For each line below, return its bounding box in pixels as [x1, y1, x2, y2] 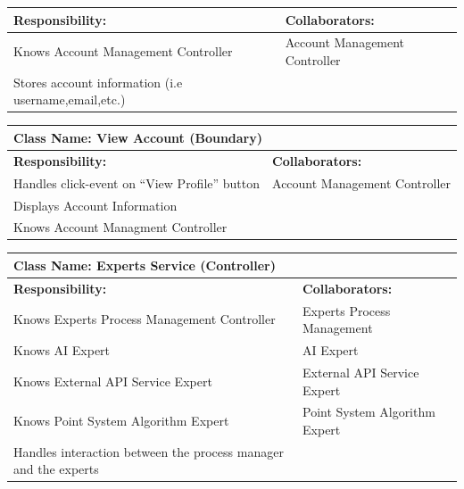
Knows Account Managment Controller [13, 218, 228, 236]
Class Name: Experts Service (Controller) [13, 255, 276, 274]
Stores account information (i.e [13, 72, 183, 91]
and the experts [13, 460, 99, 478]
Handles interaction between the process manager [13, 442, 284, 460]
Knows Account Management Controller [13, 42, 233, 61]
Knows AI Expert [13, 341, 111, 360]
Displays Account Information [13, 195, 178, 214]
